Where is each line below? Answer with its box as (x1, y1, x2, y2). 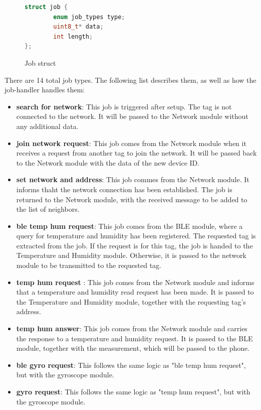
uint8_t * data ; (53, 23, 104, 31)
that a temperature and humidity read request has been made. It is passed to (16, 287, 254, 297)
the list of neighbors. (16, 204, 80, 214)
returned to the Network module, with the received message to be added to (16, 194, 247, 204)
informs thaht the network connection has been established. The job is (16, 184, 232, 194)
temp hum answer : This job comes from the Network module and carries (16, 323, 247, 334)
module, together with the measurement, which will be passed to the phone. (16, 343, 250, 353)
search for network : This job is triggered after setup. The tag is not (16, 101, 232, 111)
